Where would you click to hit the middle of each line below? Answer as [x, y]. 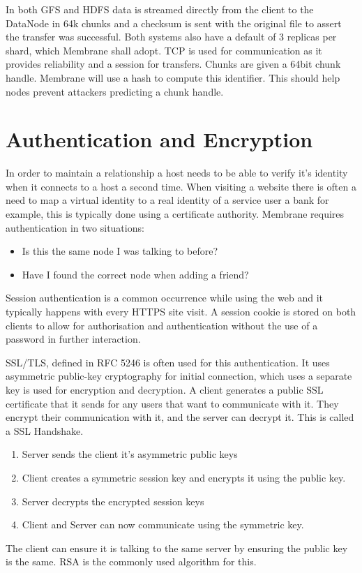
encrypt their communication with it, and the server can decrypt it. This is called [180, 417]
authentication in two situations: [75, 227]
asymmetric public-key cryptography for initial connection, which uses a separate [179, 376]
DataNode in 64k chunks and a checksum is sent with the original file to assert [174, 23]
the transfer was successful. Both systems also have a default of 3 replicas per [171, 37]
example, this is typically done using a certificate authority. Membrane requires [175, 214]
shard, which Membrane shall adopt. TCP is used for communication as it [164, 50]
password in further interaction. [73, 339]
